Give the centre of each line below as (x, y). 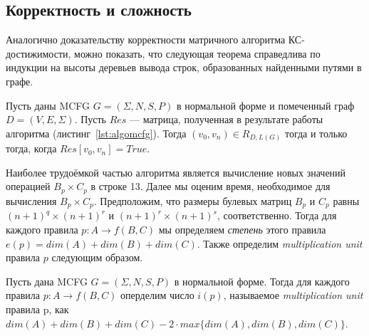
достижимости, (38, 53)
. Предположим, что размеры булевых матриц (193, 200)
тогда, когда (31, 148)
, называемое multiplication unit (293, 295)
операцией (28, 186)
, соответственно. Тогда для (277, 215)
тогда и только (316, 133)
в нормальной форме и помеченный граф (266, 105)
